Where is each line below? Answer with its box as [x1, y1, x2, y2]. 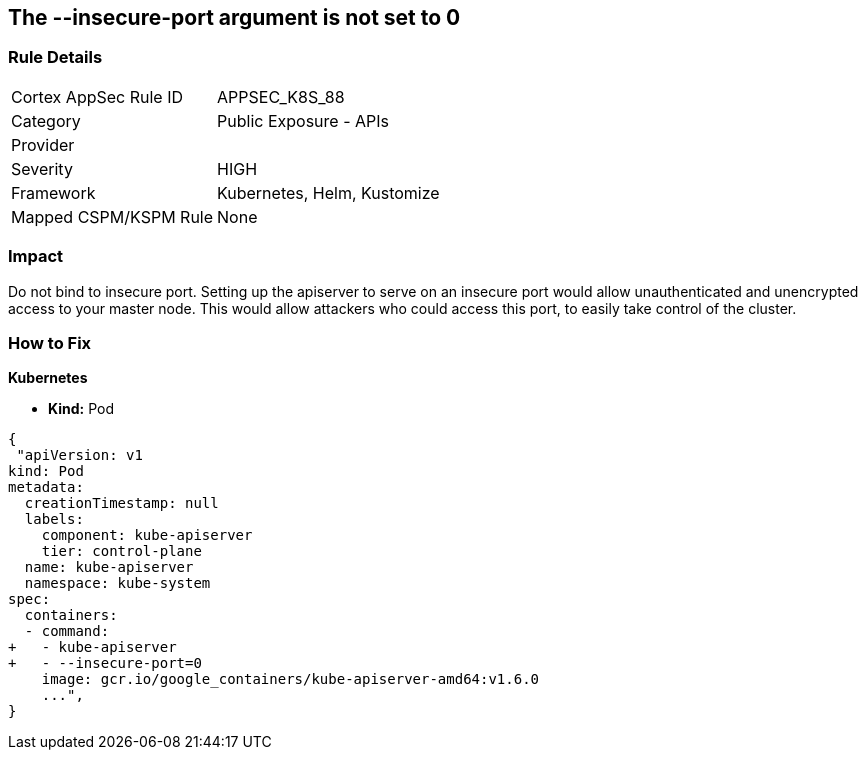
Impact [8, 246, 64, 267]
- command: [24, 623, 110, 640]
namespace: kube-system [24, 575, 211, 592]
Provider [11, 134, 75, 155]
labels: [24, 511, 84, 528]
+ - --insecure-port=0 [8, 655, 202, 672]
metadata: [8, 479, 84, 496]
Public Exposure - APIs [217, 110, 389, 131]
